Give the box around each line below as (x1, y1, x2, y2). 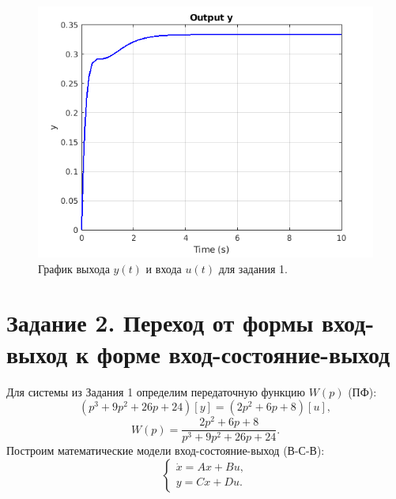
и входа (145, 260, 182, 276)
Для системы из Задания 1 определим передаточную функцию (6, 383, 306, 400)
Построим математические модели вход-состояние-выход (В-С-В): (6, 442, 325, 459)
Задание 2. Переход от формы (6, 306, 314, 339)
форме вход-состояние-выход (96, 337, 390, 370)
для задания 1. (218, 260, 288, 276)
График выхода (38, 260, 110, 276)
